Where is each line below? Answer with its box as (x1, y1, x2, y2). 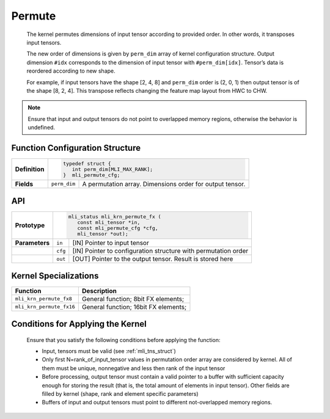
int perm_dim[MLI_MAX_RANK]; (71, 166, 153, 172)
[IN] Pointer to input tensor (72, 239, 149, 247)
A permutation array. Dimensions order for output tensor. (82, 180, 246, 188)
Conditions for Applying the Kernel (11, 318, 147, 329)
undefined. (28, 124, 55, 131)
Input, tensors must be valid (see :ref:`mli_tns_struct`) (42, 347, 177, 354)
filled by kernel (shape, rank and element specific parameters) (42, 390, 199, 397)
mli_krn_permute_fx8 (15, 296, 73, 302)
